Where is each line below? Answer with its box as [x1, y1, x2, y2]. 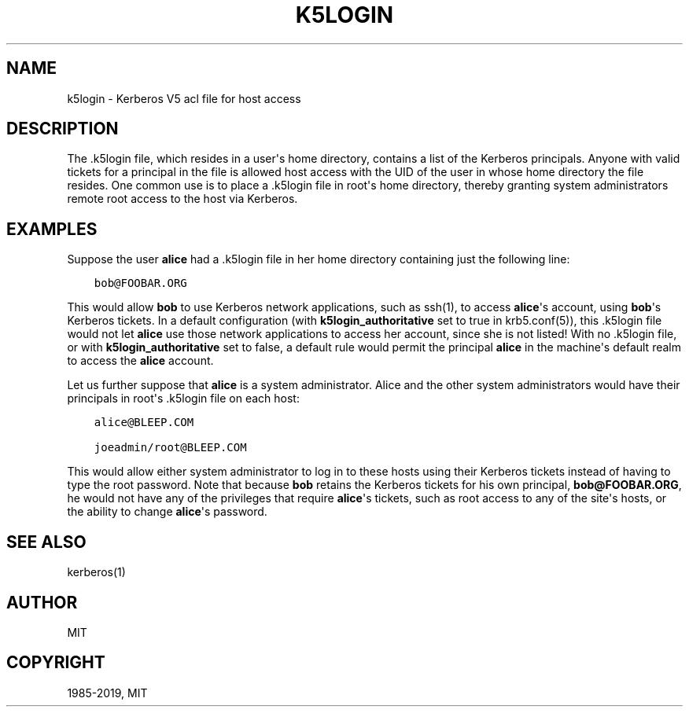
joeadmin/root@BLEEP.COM [94, 441, 247, 454]
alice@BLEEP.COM [94, 416, 194, 429]
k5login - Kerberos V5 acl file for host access [67, 91, 301, 105]
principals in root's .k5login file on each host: [67, 391, 300, 406]
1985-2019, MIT [67, 685, 148, 700]
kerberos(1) [67, 565, 126, 579]
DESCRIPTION [6, 119, 119, 139]
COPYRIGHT [6, 652, 105, 673]
